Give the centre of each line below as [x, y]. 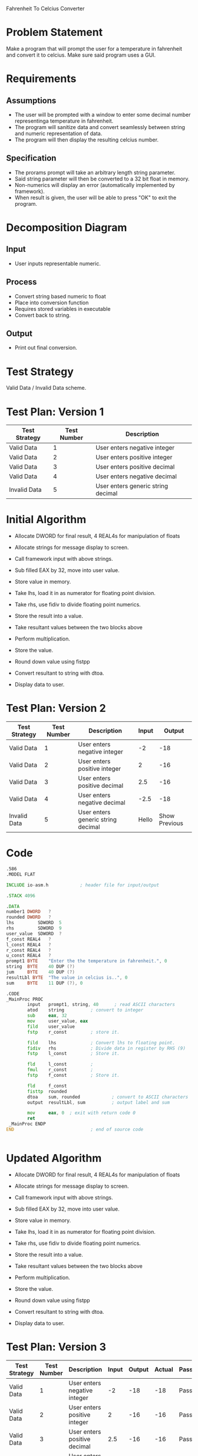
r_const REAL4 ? [29, 950]
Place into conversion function [52, 303]
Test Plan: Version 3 [56, 1347]
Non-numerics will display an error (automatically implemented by [95, 185]
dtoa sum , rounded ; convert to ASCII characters [108, 1097]
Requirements [41, 79]
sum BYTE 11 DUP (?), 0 [44, 983]
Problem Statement [55, 32]
